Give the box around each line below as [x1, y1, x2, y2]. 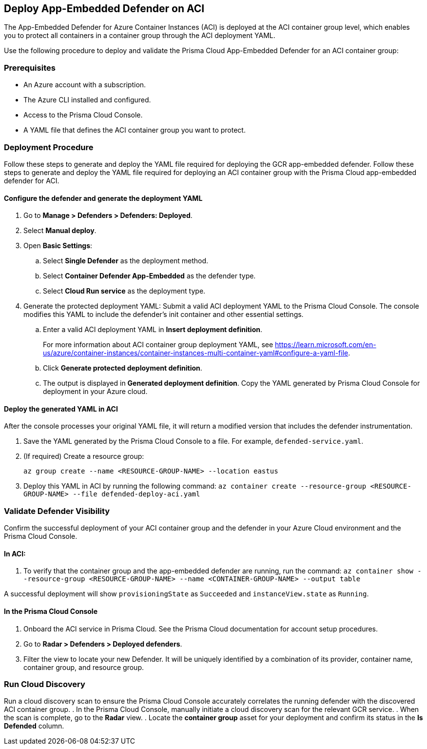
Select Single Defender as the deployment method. [43, 256, 209, 265]
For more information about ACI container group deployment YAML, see [43, 340, 273, 349]
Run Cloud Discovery [4, 679, 85, 689]
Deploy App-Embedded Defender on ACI [4, 2, 205, 15]
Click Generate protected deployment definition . [43, 364, 202, 373]
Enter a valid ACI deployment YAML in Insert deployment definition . [43, 325, 262, 334]
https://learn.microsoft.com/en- [275, 340, 376, 349]
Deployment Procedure [4, 142, 94, 152]
